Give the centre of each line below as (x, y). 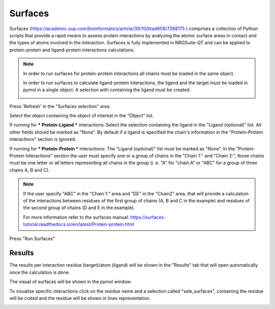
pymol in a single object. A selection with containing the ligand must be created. (107, 90)
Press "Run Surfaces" (32, 238)
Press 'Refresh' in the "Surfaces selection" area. (60, 106)
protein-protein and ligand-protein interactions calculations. (72, 50)
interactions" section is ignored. (43, 139)
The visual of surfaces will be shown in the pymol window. (71, 282)
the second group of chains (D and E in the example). (79, 208)
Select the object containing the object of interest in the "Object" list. (81, 116)
